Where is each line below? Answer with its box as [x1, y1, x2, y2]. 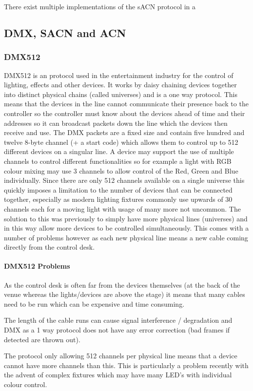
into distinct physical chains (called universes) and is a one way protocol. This [4, 89, 237, 99]
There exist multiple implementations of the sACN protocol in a [4, 1, 196, 11]
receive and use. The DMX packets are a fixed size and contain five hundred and [4, 127, 245, 137]
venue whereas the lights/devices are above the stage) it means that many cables [4, 289, 245, 299]
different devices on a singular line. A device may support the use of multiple [4, 146, 234, 156]
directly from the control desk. [4, 242, 95, 252]
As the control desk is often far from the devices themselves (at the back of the [4, 279, 240, 290]
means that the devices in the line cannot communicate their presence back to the [4, 98, 249, 109]
